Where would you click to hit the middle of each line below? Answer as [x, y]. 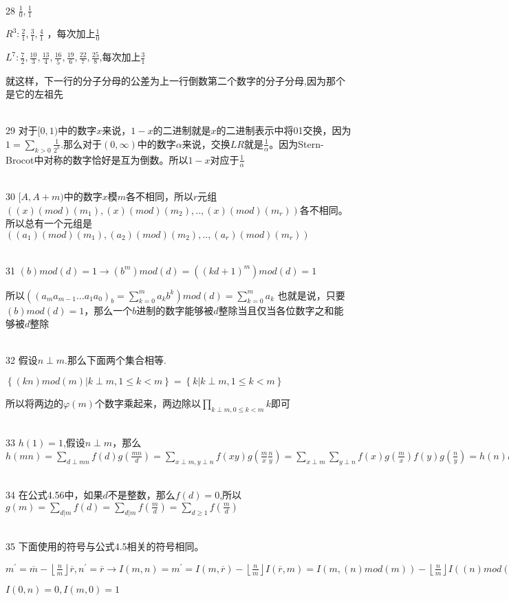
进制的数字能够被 [175, 310]
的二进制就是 [182, 130]
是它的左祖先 [34, 94]
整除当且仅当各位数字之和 [276, 310]
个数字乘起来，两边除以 [148, 403]
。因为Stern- [296, 143]
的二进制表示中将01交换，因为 [284, 130]
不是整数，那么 [141, 495]
